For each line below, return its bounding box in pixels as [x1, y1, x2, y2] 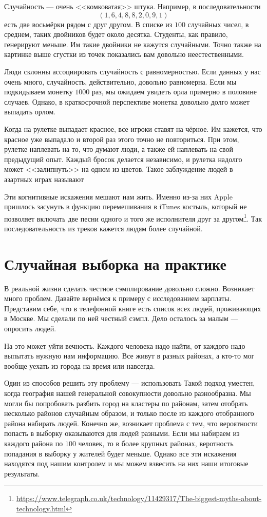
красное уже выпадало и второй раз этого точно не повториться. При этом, [4, 133, 239, 144]
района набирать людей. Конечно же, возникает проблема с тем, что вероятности [4, 417, 258, 428]
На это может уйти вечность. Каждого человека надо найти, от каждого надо [4, 340, 245, 351]
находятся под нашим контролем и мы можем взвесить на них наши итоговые [4, 458, 249, 469]
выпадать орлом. [4, 106, 56, 117]
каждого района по [4, 438, 63, 448]
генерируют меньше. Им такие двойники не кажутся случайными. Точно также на [4, 38, 261, 49]
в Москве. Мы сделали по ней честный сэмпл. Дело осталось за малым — [4, 313, 238, 324]
